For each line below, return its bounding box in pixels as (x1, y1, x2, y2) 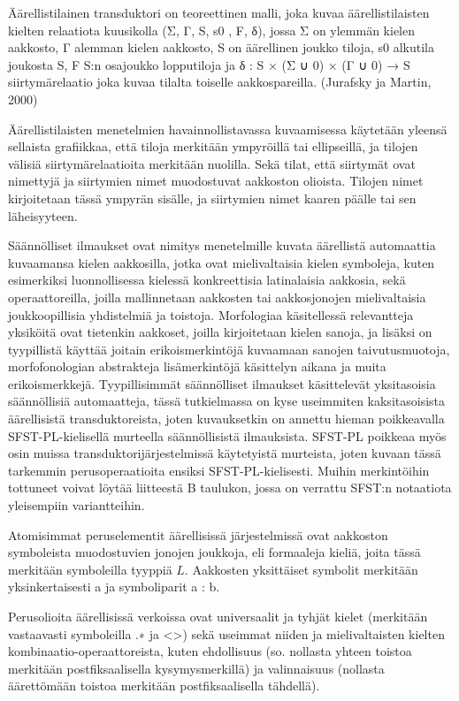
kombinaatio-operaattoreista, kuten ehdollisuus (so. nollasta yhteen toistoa (8, 642, 412, 660)
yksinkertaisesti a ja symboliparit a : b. (8, 577, 220, 596)
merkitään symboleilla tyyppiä (8, 560, 172, 578)
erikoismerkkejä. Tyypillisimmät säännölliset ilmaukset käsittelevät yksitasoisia (8, 374, 436, 392)
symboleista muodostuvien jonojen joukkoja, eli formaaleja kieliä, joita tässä (8, 543, 421, 561)
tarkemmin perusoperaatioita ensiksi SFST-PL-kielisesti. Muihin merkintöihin (8, 461, 430, 479)
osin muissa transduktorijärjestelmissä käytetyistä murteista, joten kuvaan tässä (8, 444, 441, 462)
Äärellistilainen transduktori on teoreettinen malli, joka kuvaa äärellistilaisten (8, 4, 430, 21)
